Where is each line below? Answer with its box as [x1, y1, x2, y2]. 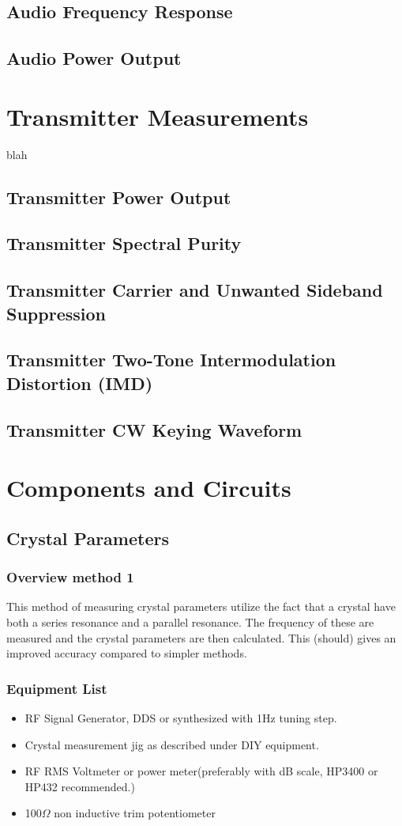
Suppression [6, 301, 106, 325]
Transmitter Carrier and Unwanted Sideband [6, 278, 383, 302]
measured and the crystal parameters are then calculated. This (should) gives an [6, 629, 396, 646]
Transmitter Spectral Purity [6, 231, 242, 256]
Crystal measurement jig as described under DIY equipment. [24, 736, 319, 752]
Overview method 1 [6, 567, 134, 587]
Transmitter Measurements [6, 100, 309, 132]
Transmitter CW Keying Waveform [6, 417, 302, 441]
